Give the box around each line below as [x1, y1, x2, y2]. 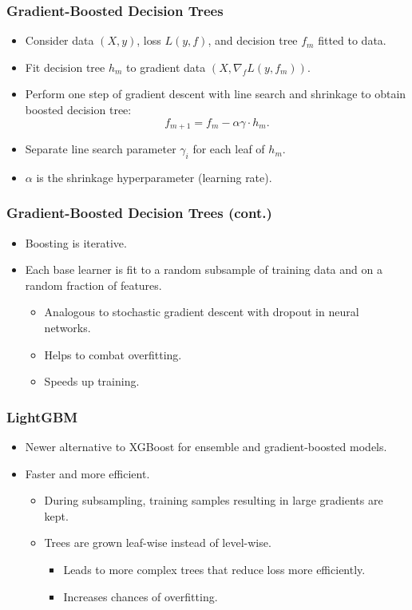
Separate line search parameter [25, 141, 176, 157]
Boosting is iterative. [25, 234, 127, 251]
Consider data [25, 32, 94, 49]
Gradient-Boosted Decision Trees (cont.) [6, 203, 272, 223]
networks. [44, 319, 91, 336]
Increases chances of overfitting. [63, 588, 218, 604]
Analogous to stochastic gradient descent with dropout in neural [44, 303, 359, 320]
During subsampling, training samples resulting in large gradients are [44, 492, 383, 509]
